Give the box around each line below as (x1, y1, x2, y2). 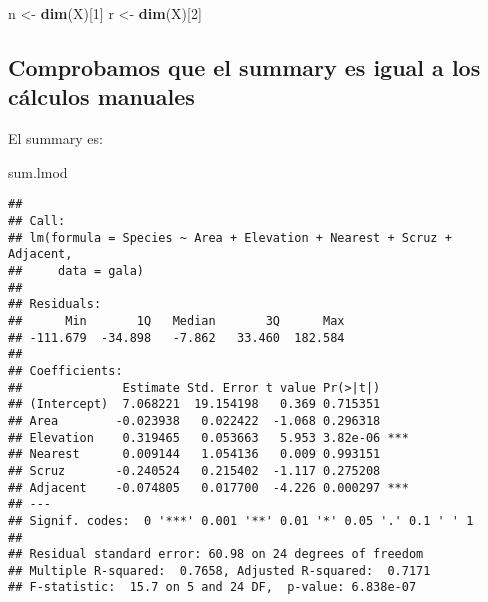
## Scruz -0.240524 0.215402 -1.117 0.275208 (8, 463, 381, 478)
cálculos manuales (8, 81, 195, 112)
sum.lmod (8, 161, 68, 182)
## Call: (8, 214, 66, 229)
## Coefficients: (8, 363, 123, 378)
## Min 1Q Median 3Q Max (8, 313, 345, 328)
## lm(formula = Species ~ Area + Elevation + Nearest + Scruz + (8, 230, 452, 245)
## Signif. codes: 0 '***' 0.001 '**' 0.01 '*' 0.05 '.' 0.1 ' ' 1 (8, 513, 474, 528)
